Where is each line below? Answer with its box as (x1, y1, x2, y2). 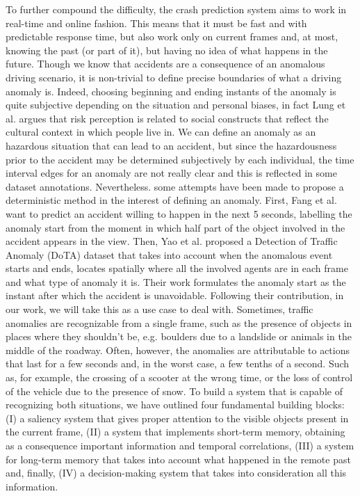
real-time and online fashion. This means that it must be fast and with (6, 15, 307, 30)
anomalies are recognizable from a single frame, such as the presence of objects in (6, 315, 352, 330)
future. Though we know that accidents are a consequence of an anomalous (6, 56, 325, 71)
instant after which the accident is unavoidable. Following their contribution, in (6, 288, 344, 303)
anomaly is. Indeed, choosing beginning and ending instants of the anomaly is (6, 83, 336, 98)
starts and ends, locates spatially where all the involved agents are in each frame (6, 261, 348, 275)
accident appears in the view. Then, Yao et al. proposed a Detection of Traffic (6, 234, 338, 248)
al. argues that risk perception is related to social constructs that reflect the (6, 111, 329, 125)
